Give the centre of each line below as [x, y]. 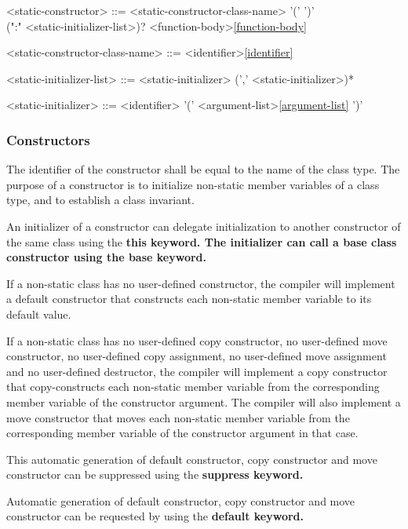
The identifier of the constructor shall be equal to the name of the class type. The [203, 169]
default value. [39, 314]
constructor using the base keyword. [106, 257]
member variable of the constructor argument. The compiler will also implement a [204, 401]
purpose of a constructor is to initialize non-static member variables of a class [193, 184]
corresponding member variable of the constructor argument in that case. [182, 433]
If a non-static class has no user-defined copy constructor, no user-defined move [197, 340]
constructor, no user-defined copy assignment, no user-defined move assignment [197, 356]
